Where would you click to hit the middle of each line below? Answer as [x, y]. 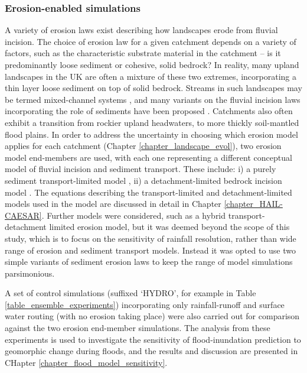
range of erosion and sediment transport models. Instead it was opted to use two [150, 250]
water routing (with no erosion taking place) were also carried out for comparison [152, 316]
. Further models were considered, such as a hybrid [134, 215]
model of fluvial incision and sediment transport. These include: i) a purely [141, 169]
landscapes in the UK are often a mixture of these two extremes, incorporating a [151, 76]
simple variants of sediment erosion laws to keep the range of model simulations [149, 262]
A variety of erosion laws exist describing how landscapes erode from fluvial [141, 30]
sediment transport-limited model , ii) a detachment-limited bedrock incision [143, 180]
